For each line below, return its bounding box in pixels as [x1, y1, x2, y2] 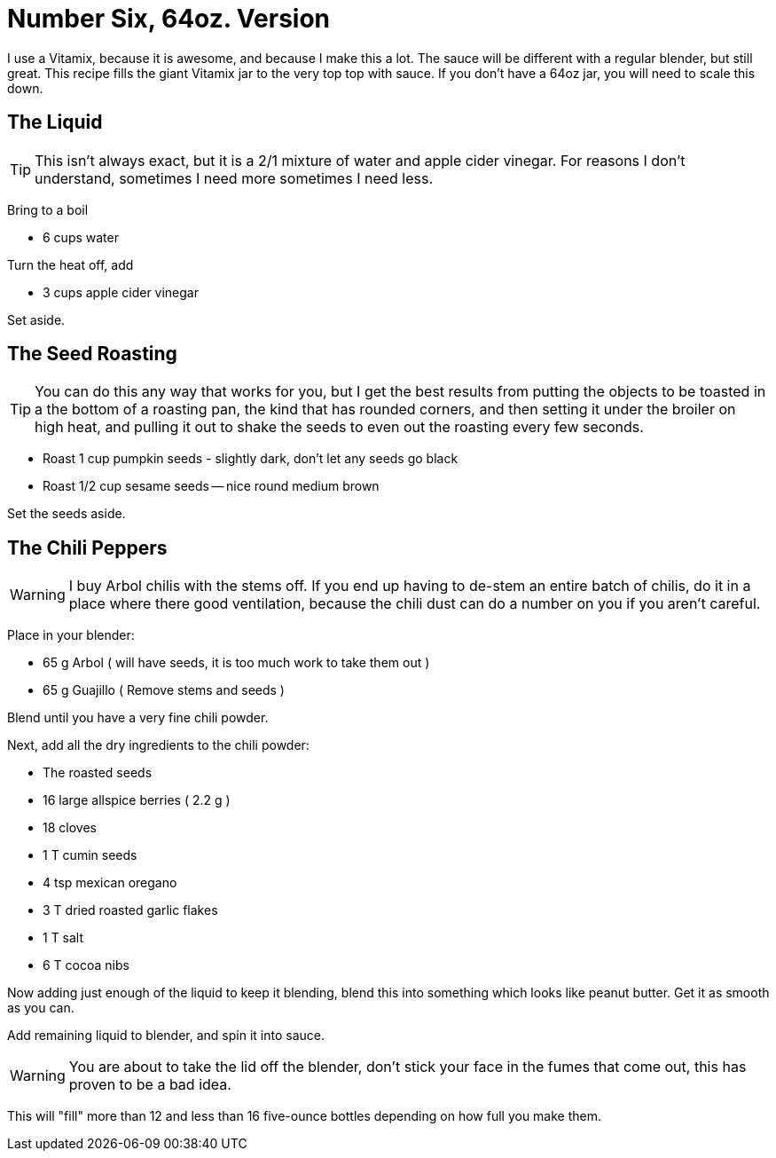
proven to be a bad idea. [68, 1075, 231, 1094]
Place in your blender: [7, 627, 135, 643]
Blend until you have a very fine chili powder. [7, 710, 269, 726]
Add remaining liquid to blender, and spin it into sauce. [7, 1028, 325, 1044]
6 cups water [43, 229, 119, 245]
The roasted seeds [43, 765, 153, 781]
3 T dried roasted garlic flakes [43, 902, 218, 918]
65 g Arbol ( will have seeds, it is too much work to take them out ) [43, 655, 430, 671]
